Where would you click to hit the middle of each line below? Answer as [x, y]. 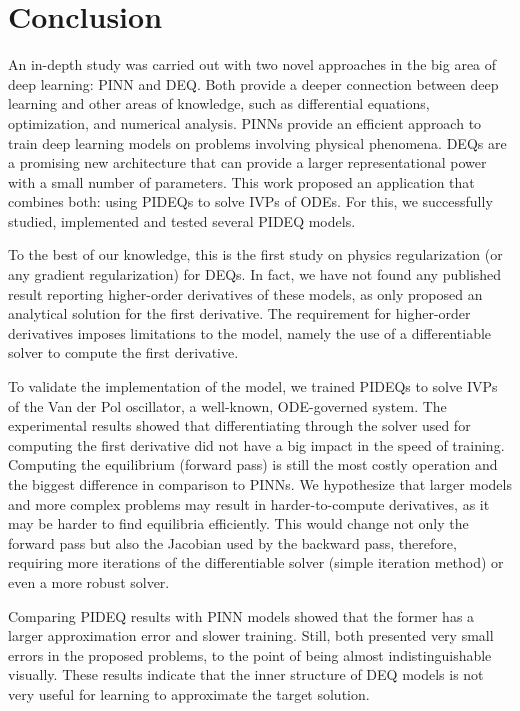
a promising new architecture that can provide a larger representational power [247, 162]
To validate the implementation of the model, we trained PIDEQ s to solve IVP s [253, 386]
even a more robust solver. [89, 581]
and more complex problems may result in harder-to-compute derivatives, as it [249, 503]
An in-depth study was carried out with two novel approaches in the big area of [252, 64]
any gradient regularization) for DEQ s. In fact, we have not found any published [255, 274]
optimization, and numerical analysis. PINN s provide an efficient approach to [245, 122]
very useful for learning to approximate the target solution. [189, 693]
